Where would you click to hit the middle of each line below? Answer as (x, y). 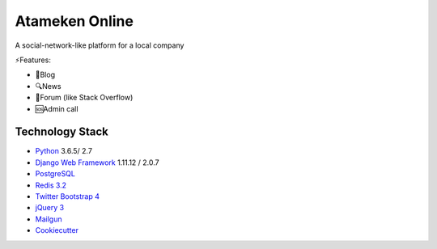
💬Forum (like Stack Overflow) (84, 98)
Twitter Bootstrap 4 (68, 196)
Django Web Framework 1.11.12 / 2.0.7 (97, 162)
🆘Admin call (57, 108)
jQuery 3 (50, 208)
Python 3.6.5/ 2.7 (64, 151)
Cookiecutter (57, 230)
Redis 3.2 (51, 185)
